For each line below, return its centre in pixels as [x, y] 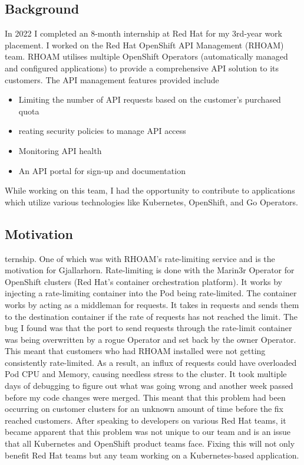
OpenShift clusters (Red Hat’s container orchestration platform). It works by [144, 281]
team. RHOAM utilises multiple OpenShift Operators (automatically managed [146, 56]
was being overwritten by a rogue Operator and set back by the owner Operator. [151, 339]
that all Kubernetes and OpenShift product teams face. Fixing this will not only [150, 443]
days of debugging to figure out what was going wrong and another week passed [149, 386]
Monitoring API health [60, 150]
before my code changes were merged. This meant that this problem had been [145, 397]
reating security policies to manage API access [102, 131]
